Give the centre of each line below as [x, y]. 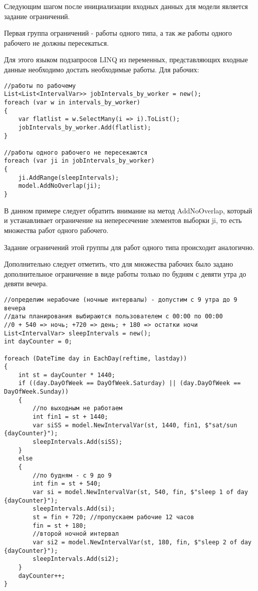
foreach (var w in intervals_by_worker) [72, 102]
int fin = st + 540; [67, 484]
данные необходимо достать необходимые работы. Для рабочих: [102, 69]
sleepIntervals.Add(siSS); [78, 442]
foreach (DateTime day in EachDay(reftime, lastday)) [96, 358]
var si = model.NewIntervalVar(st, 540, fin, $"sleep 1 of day [140, 492]
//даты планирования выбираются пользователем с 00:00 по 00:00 [113, 317]
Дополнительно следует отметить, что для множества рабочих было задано [118, 264]
